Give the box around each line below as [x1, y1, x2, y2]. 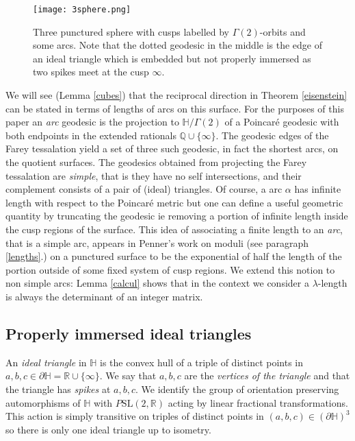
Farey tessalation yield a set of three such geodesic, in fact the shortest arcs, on [5, 141, 339, 156]
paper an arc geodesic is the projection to [5, 115, 179, 129]
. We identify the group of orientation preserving [135, 381, 339, 396]
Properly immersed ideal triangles [5, 322, 252, 344]
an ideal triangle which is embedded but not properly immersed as [33, 51, 311, 65]
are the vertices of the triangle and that [184, 368, 350, 383]
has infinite [294, 182, 341, 196]
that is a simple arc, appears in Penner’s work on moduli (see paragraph [5, 235, 308, 250]
